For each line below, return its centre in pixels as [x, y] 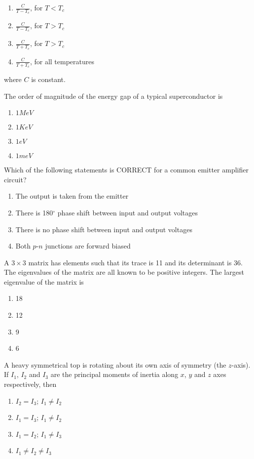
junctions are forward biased [88, 246]
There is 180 [34, 212]
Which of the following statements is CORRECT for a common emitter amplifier [126, 170]
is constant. [48, 79]
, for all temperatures [62, 61]
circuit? [15, 179]
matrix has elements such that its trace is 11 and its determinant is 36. [135, 262]
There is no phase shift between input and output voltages [104, 229]
